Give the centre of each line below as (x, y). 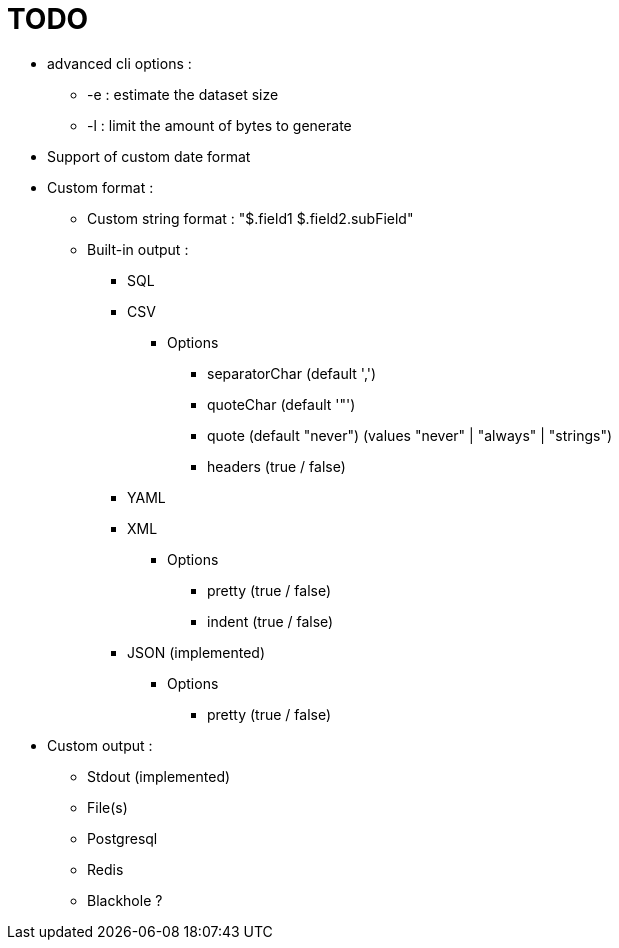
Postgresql (122, 838)
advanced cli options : (119, 63)
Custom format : (100, 187)
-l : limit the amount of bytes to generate (219, 125)
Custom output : (100, 745)
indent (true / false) (270, 621)
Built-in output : (138, 249)
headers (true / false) (276, 466)
